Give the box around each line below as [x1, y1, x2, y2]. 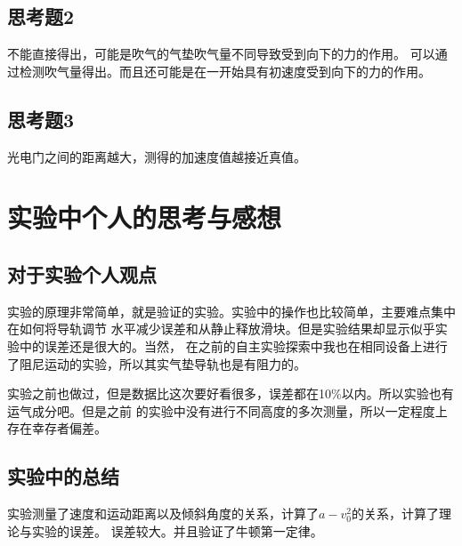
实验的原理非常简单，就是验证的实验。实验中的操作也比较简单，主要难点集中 [7, 301, 456, 320]
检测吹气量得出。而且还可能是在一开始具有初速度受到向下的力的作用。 [19, 61, 431, 80]
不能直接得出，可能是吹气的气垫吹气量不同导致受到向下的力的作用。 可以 [7, 44, 435, 63]
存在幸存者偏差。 [7, 419, 107, 438]
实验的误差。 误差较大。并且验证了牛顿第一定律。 [31, 521, 323, 540]
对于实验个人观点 [7, 260, 157, 287]
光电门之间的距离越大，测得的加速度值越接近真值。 [7, 147, 306, 165]
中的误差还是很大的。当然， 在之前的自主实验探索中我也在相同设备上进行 [19, 336, 448, 355]
